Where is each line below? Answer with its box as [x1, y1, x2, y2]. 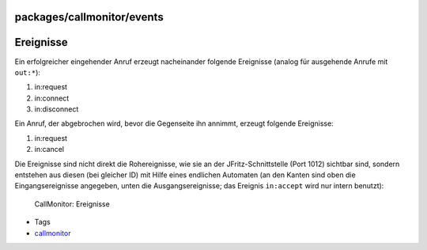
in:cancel [34, 145, 65, 154]
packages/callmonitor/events [14, 10, 164, 24]
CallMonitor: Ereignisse [34, 199, 110, 209]
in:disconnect [34, 104, 79, 114]
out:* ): [14, 67, 41, 77]
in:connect [34, 93, 70, 103]
